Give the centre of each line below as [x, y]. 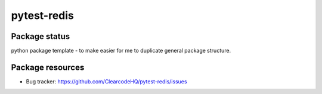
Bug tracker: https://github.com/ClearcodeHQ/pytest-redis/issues [106, 81]
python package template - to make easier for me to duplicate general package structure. [121, 51]
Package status [41, 36]
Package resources [48, 67]
